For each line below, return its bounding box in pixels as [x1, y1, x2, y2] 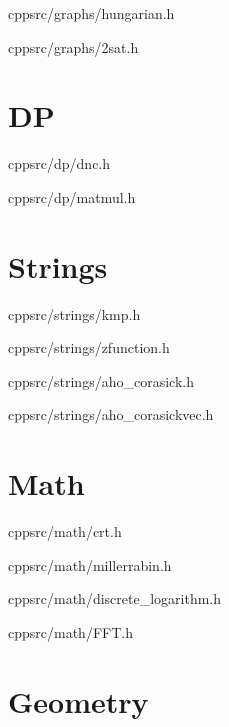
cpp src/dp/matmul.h [8, 186, 136, 207]
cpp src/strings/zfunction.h [8, 337, 170, 358]
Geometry [8, 680, 149, 721]
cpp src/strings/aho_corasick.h [8, 370, 194, 391]
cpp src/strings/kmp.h [8, 303, 141, 324]
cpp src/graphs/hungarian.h [8, 3, 175, 23]
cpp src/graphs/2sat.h [8, 36, 139, 57]
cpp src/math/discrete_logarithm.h [8, 588, 222, 609]
